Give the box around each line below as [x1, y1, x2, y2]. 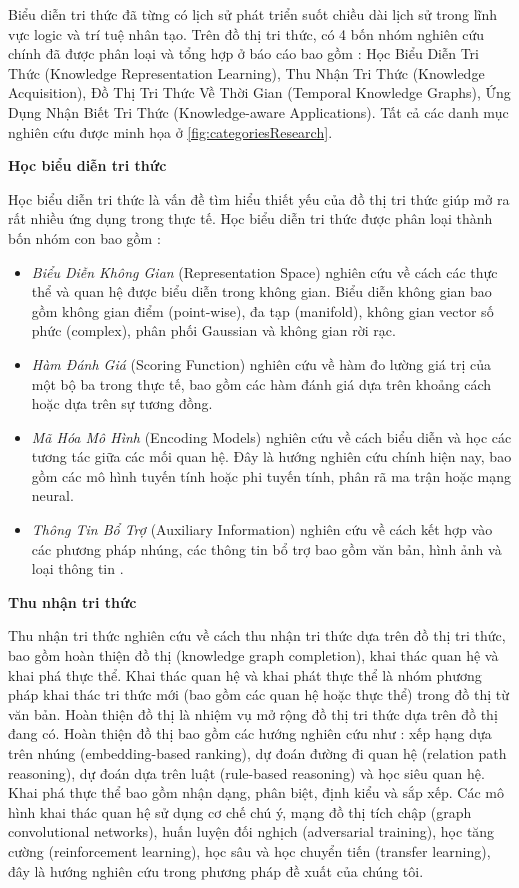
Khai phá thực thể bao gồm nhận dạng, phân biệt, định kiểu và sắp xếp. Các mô [8, 782, 504, 803]
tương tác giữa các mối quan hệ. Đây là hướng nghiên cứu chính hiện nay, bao [31, 446, 512, 467]
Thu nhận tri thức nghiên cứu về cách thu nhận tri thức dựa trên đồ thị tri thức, [8, 625, 506, 646]
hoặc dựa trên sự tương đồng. [31, 393, 213, 414]
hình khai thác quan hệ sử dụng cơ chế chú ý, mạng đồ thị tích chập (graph [8, 801, 472, 822]
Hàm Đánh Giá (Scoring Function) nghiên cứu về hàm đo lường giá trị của [31, 353, 491, 374]
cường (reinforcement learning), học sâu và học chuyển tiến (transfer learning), [8, 840, 491, 861]
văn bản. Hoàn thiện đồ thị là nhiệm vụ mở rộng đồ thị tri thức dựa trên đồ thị [8, 703, 498, 724]
